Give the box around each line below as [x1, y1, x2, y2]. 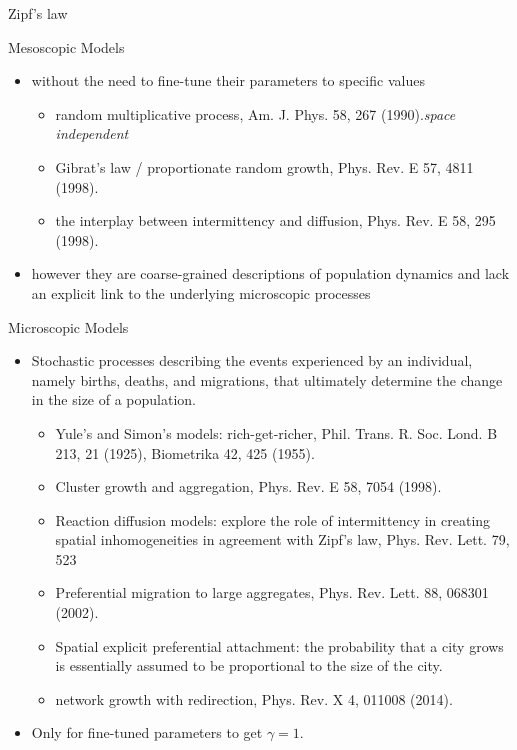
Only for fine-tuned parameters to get [31, 722, 263, 743]
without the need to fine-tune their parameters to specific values [31, 70, 425, 91]
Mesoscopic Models [8, 36, 125, 57]
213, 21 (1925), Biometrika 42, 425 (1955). [55, 442, 315, 463]
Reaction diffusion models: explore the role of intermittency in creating [55, 509, 491, 530]
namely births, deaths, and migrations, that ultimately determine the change [31, 369, 503, 390]
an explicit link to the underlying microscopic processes [31, 282, 371, 303]
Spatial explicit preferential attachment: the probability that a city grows [55, 635, 504, 656]
